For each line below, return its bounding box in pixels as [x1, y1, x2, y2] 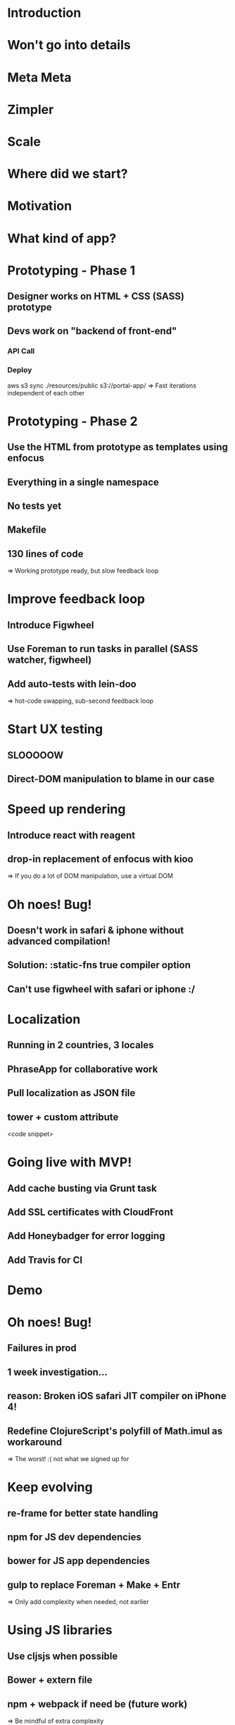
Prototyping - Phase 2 [7, 413, 139, 429]
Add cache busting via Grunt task [7, 1182, 157, 1194]
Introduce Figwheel [7, 619, 94, 631]
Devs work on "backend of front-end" [7, 325, 177, 337]
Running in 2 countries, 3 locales [7, 1039, 154, 1051]
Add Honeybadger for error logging [7, 1230, 165, 1242]
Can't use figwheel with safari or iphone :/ [7, 983, 196, 995]
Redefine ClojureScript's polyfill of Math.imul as [7, 1425, 223, 1437]
